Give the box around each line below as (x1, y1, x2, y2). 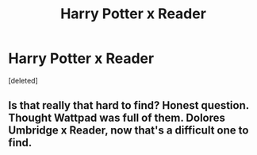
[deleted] (8, 76, 38, 85)
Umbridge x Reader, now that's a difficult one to (8, 124, 249, 138)
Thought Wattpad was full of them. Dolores (8, 111, 226, 125)
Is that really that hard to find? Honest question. (8, 99, 250, 112)
